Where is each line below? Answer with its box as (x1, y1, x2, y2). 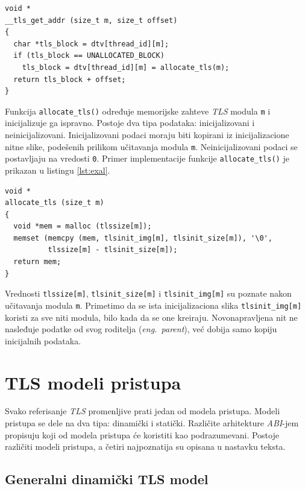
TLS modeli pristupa (5, 370, 181, 394)
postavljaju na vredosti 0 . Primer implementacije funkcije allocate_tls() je (5, 152, 289, 165)
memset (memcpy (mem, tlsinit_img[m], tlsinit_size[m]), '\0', (13, 233, 272, 242)
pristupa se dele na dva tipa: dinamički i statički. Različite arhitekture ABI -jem (5, 417, 299, 429)
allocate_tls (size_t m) (5, 198, 104, 207)
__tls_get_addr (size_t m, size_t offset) (5, 16, 178, 25)
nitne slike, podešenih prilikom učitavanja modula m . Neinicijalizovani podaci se (5, 140, 298, 153)
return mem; (13, 257, 61, 267)
